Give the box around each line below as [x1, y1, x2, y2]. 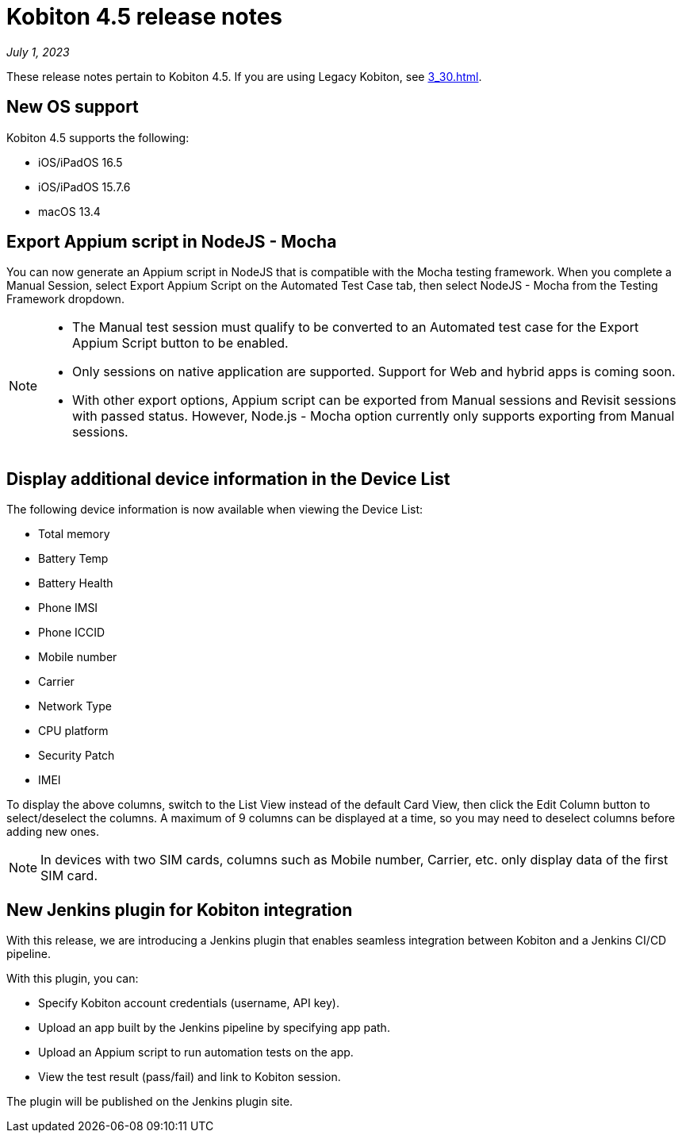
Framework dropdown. [6, 292, 125, 306]
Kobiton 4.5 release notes [6, 3, 283, 30]
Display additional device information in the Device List [6, 468, 450, 489]
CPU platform [38, 724, 109, 738]
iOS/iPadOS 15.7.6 [38, 179, 131, 194]
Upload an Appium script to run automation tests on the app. [38, 1045, 354, 1060]
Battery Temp [38, 552, 109, 566]
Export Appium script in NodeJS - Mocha [6, 232, 337, 252]
